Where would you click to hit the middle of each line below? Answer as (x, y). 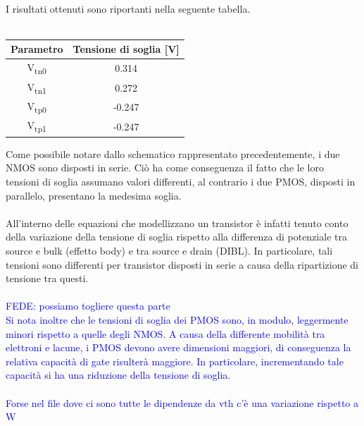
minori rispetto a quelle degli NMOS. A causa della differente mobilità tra (165, 333)
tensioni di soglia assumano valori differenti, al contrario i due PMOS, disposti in (181, 182)
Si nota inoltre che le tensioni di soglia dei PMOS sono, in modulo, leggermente (177, 319)
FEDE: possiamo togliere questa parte (88, 306)
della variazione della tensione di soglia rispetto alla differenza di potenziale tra (176, 237)
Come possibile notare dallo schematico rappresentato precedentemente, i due (173, 153)
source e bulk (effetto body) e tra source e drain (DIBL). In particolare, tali (169, 251)
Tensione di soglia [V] (126, 49)
